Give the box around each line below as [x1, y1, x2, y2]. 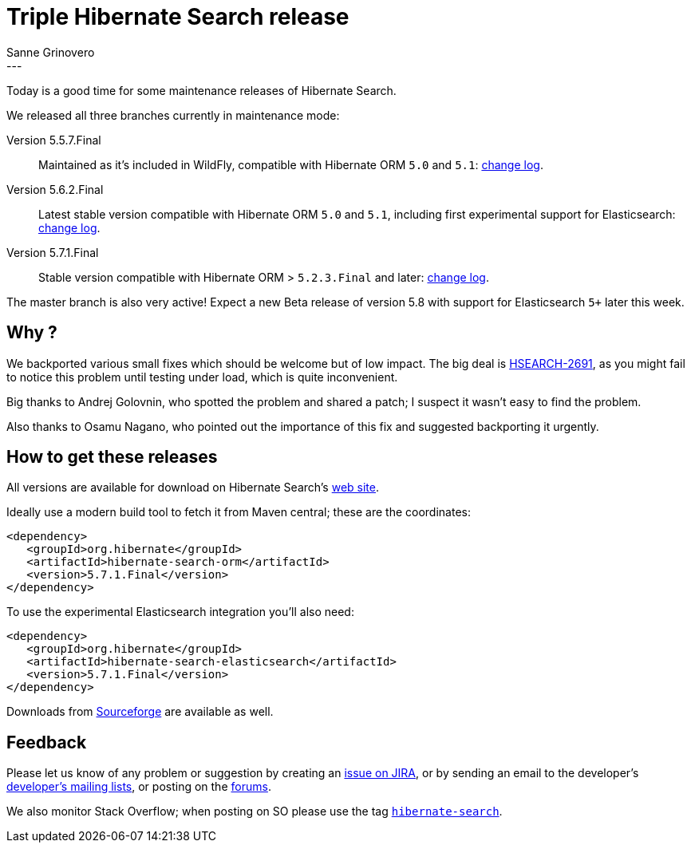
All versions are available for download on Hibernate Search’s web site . [6, 480, 380, 495]
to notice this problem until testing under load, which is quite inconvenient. [6, 369, 398, 384]
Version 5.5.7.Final [6, 132, 101, 147]
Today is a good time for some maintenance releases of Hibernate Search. [6, 83, 397, 97]
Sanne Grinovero [6, 45, 95, 59]
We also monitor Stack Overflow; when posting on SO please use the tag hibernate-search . [6, 804, 503, 819]
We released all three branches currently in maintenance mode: [6, 108, 340, 122]
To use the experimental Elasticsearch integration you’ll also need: [6, 605, 354, 619]
